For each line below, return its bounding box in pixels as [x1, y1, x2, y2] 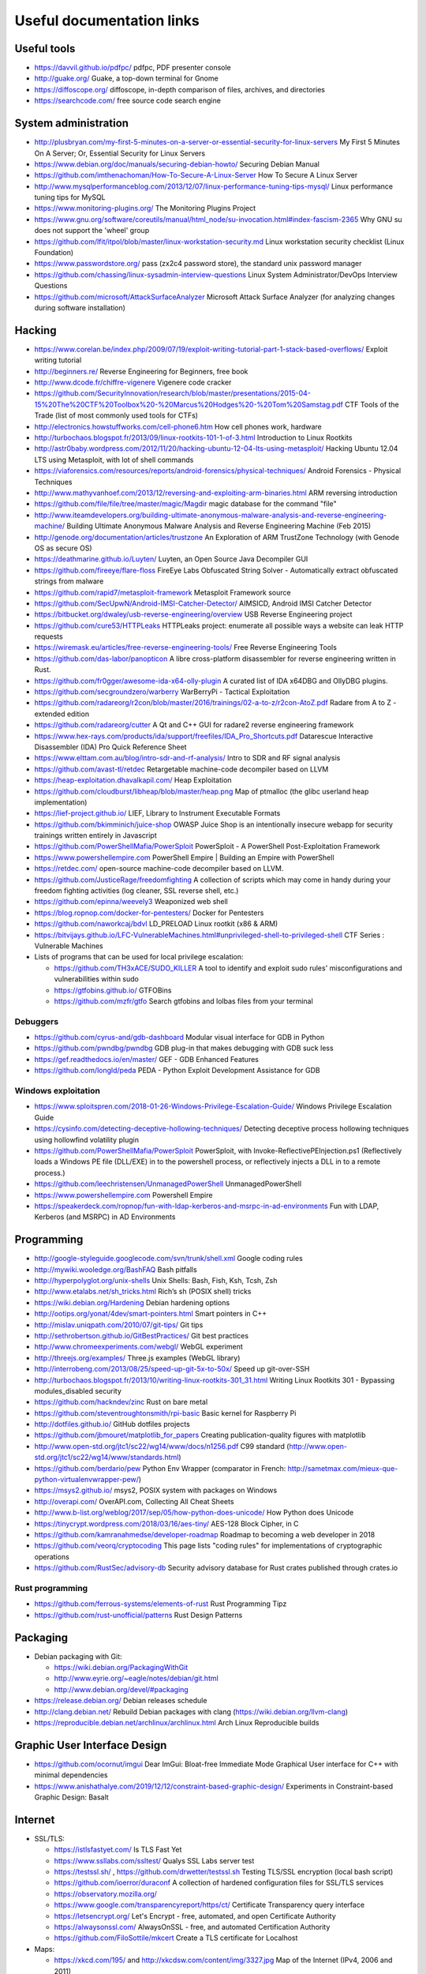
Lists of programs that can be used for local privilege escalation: [34, 952, 244, 962]
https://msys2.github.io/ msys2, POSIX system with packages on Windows [34, 1485, 278, 1496]
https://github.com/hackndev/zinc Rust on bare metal [34, 1398, 208, 1407]
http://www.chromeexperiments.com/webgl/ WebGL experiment [34, 1342, 244, 1352]
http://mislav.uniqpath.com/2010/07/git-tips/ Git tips [34, 1319, 204, 1330]
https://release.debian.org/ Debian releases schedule [34, 1696, 207, 1706]
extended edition [34, 709, 90, 719]
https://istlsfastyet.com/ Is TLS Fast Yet [54, 1845, 182, 1855]
